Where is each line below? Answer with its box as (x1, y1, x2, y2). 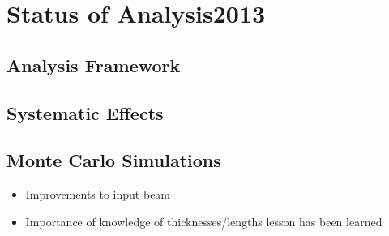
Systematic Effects (6, 100, 164, 125)
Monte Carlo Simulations (6, 148, 221, 173)
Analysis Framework (6, 52, 181, 77)
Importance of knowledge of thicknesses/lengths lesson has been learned (25, 212, 383, 230)
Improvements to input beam (25, 186, 171, 203)
